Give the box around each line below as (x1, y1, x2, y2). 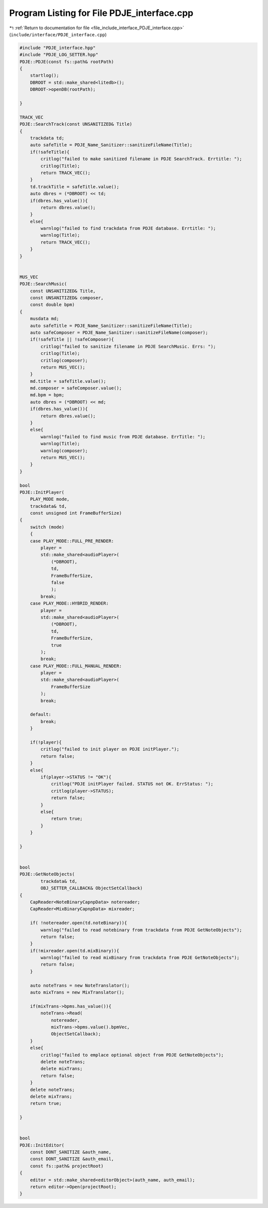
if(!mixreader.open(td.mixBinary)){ (30, 948, 119, 953)
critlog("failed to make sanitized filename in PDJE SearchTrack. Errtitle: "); (40, 156, 243, 162)
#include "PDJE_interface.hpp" (19, 45, 96, 51)
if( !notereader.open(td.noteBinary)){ (30, 920, 128, 926)
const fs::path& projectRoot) (30, 1163, 104, 1169)
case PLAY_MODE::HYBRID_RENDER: (30, 601, 109, 606)
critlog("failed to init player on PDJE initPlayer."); (40, 746, 180, 752)
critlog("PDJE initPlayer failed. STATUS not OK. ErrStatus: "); (51, 781, 213, 787)
